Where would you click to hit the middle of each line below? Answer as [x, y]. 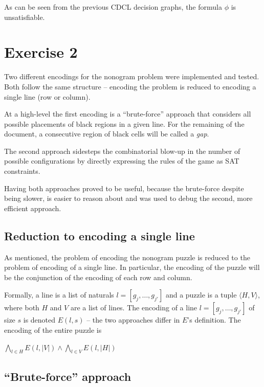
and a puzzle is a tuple [201, 295]
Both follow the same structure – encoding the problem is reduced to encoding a [130, 86]
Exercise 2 [41, 52]
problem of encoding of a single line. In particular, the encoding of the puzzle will [132, 267]
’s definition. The [214, 320]
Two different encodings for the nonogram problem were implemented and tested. [132, 76]
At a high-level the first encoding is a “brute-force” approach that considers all [128, 114]
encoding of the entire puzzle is [53, 330]
